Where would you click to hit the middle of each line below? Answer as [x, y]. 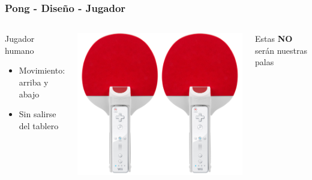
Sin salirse [37, 114]
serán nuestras [281, 50]
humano [19, 50]
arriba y [34, 82]
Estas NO [274, 39]
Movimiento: [42, 70]
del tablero [39, 125]
